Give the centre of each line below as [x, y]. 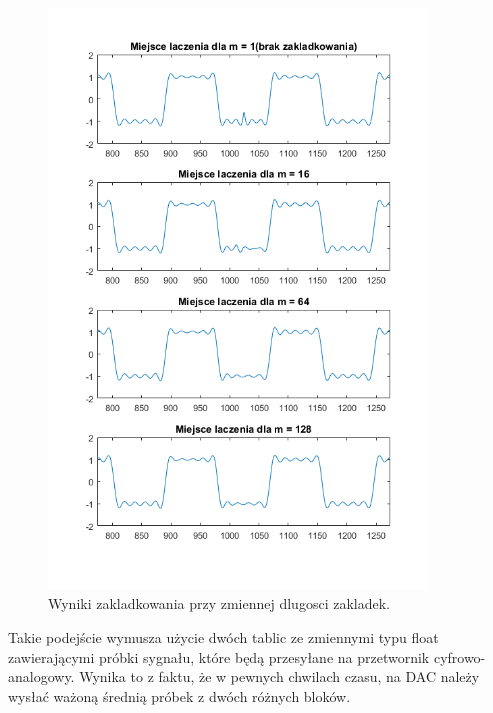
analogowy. [41, 676]
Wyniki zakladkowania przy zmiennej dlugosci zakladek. [219, 603]
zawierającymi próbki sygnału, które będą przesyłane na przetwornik [219, 656]
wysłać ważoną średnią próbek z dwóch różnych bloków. [179, 695]
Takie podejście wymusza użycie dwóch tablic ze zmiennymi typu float [223, 636]
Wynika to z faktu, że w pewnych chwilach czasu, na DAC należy [279, 676]
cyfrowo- [459, 656]
